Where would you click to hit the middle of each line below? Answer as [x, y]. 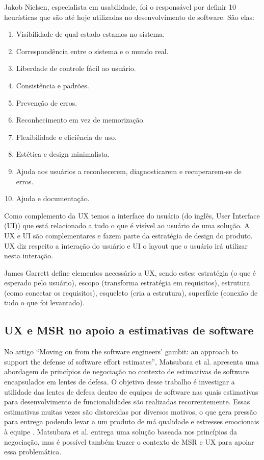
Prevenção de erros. [47, 102]
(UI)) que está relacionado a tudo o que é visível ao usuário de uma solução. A [127, 225]
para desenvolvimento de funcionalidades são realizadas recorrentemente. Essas [127, 402]
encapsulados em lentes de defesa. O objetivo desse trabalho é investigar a [120, 382]
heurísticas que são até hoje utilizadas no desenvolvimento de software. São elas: [129, 17]
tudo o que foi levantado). [44, 302]
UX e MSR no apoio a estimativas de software [129, 330]
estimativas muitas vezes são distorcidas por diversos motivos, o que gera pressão [130, 411]
